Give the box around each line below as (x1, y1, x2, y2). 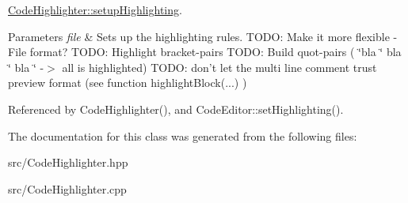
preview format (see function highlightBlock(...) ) (8, 74, 247, 91)
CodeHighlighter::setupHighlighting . (8, 2, 182, 17)
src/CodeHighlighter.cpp (8, 180, 127, 197)
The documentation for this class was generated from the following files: (8, 127, 357, 144)
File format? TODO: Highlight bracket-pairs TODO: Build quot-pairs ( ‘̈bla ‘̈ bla (8, 43, 402, 60)
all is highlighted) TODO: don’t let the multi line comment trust (62, 58, 377, 75)
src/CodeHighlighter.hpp (8, 154, 128, 171)
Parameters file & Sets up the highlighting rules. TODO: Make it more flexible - (8, 28, 398, 44)
